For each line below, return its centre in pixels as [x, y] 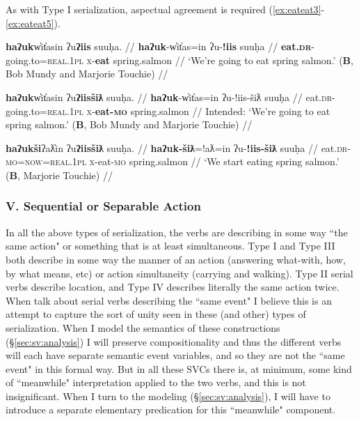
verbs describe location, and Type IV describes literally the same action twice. [173, 287]
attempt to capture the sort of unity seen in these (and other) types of [156, 314]
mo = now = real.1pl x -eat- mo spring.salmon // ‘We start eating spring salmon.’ [173, 161]
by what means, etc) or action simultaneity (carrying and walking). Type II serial [179, 273]
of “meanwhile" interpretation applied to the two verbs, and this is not [156, 382]
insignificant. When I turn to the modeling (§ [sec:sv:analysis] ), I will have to [168, 396]
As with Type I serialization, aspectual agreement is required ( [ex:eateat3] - [165, 9]
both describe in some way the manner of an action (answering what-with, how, [176, 259]
